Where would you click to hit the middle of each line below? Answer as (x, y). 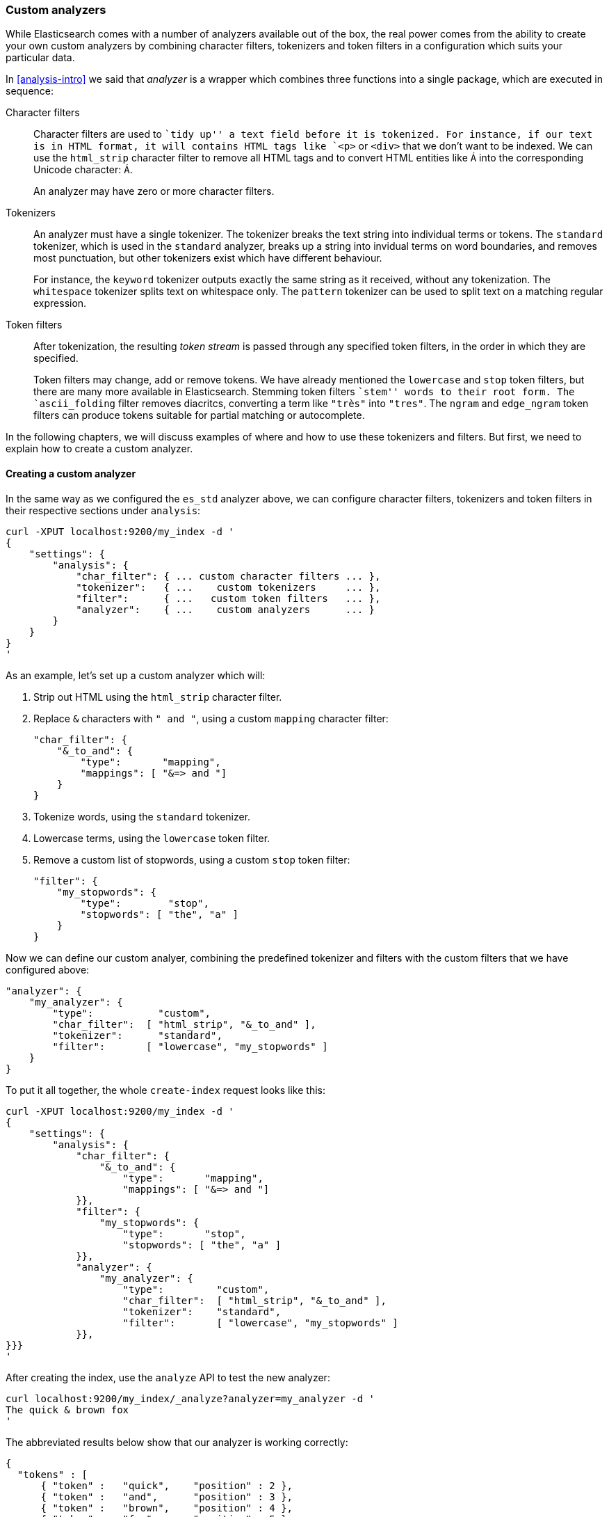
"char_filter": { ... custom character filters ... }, (228, 576)
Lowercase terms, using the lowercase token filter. (152, 838)
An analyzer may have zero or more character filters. (154, 191)
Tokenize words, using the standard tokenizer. (142, 816)
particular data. (40, 58)
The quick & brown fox (67, 1409)
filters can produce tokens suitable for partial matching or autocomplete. (199, 415)
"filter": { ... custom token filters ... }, (228, 598)
